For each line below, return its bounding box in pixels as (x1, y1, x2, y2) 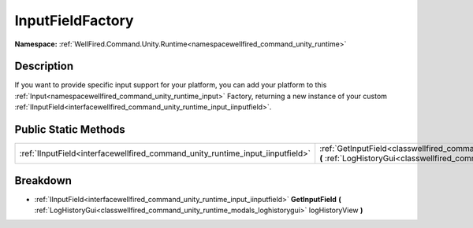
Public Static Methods (14, 123, 125, 137)
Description (14, 60, 74, 73)
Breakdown (14, 174, 73, 187)
